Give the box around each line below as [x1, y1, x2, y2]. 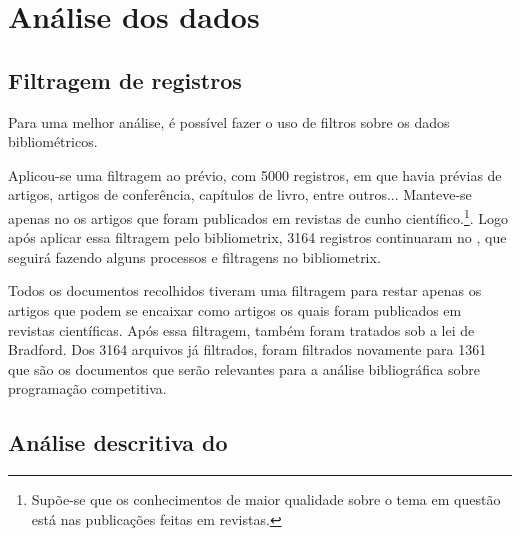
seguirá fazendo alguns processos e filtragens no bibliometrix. [8, 246, 381, 267]
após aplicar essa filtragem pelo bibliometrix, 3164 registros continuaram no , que [8, 227, 507, 248]
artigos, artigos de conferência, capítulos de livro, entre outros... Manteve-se [8, 184, 472, 205]
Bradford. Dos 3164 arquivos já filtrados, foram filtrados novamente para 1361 [8, 339, 487, 360]
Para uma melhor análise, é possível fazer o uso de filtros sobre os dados [8, 111, 450, 132]
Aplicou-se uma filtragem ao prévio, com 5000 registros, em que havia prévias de [8, 164, 502, 185]
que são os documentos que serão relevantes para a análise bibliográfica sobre [8, 358, 481, 379]
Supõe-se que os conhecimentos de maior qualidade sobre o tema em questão [31, 489, 501, 510]
